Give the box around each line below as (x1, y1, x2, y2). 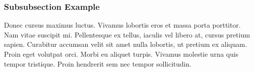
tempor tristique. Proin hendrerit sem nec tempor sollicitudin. (4, 58, 191, 69)
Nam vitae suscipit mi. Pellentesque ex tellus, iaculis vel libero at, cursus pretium (4, 29, 250, 39)
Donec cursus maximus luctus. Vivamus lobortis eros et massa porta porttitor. (4, 20, 241, 30)
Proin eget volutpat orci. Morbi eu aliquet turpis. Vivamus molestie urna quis (4, 49, 239, 59)
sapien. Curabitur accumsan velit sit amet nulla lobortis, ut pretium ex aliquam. (4, 39, 247, 49)
